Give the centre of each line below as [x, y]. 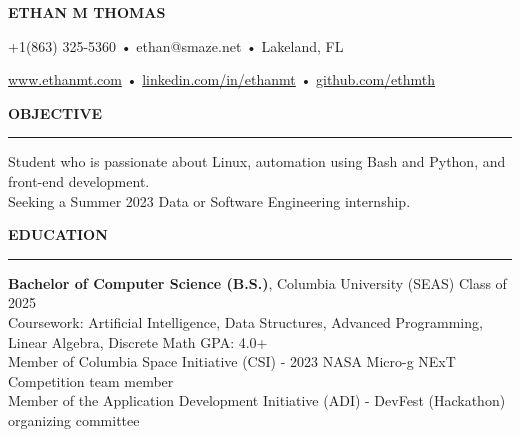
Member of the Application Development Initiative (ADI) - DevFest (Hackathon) [257, 400]
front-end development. [79, 180]
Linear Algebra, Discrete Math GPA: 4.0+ [138, 341]
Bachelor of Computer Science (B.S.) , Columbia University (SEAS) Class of [257, 282]
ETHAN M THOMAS [87, 12]
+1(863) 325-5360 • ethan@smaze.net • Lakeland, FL [176, 45]
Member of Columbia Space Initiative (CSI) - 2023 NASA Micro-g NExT [232, 361]
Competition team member [91, 380]
